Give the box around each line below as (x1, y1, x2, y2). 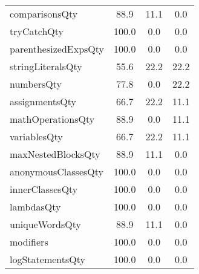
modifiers (10, 235, 48, 249)
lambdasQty (10, 200, 61, 214)
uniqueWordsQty (10, 217, 81, 231)
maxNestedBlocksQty (10, 147, 100, 161)
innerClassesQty (10, 182, 78, 196)
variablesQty (10, 129, 63, 143)
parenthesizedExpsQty (10, 42, 105, 56)
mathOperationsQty (10, 112, 95, 126)
